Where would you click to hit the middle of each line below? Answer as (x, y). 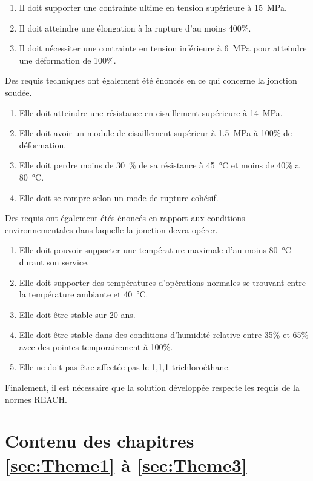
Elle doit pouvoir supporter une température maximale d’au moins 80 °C (155, 250)
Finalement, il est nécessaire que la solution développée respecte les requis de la (152, 387)
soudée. (18, 92)
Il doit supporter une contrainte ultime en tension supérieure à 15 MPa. (153, 7)
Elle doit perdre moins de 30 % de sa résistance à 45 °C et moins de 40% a (159, 165)
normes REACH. (36, 399)
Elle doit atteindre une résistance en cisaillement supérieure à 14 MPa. (151, 112)
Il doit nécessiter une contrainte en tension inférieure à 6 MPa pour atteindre (163, 48)
